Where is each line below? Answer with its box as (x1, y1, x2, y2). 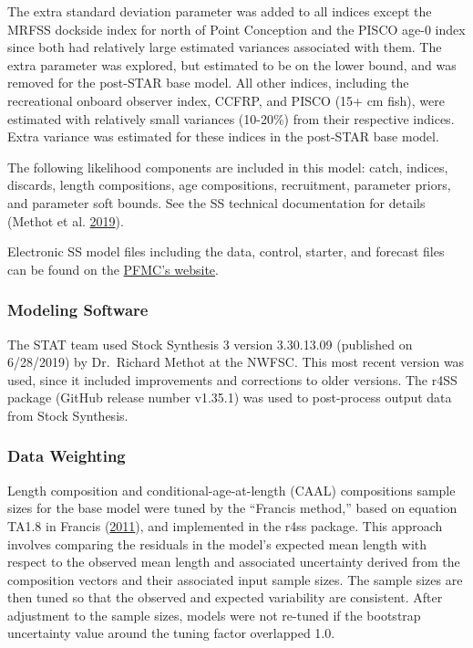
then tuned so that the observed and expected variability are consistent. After (7, 588, 443, 607)
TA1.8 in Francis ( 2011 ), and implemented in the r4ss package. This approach (7, 516, 443, 535)
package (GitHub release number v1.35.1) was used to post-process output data (7, 388, 452, 407)
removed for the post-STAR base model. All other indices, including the (7, 73, 409, 92)
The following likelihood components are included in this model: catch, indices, (7, 157, 448, 176)
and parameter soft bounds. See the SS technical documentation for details (7, 193, 426, 212)
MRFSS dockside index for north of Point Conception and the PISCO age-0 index (7, 19, 466, 38)
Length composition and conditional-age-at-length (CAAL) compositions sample (7, 480, 456, 499)
